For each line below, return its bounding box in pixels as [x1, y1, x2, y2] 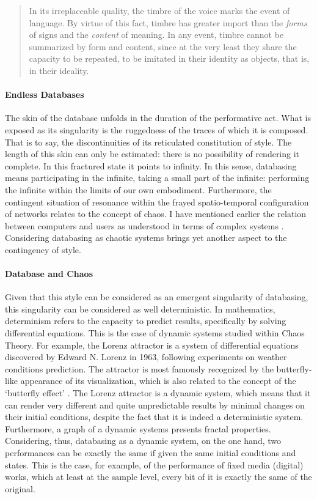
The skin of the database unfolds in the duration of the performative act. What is [5, 111, 311, 124]
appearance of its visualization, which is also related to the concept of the [20, 374, 296, 387]
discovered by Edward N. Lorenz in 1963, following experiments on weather [5, 350, 287, 363]
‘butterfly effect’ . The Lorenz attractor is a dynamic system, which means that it [5, 386, 311, 399]
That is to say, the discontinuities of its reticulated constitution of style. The [5, 135, 292, 148]
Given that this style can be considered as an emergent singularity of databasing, [5, 290, 308, 303]
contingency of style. [5, 243, 81, 256]
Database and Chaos [5, 267, 93, 280]
